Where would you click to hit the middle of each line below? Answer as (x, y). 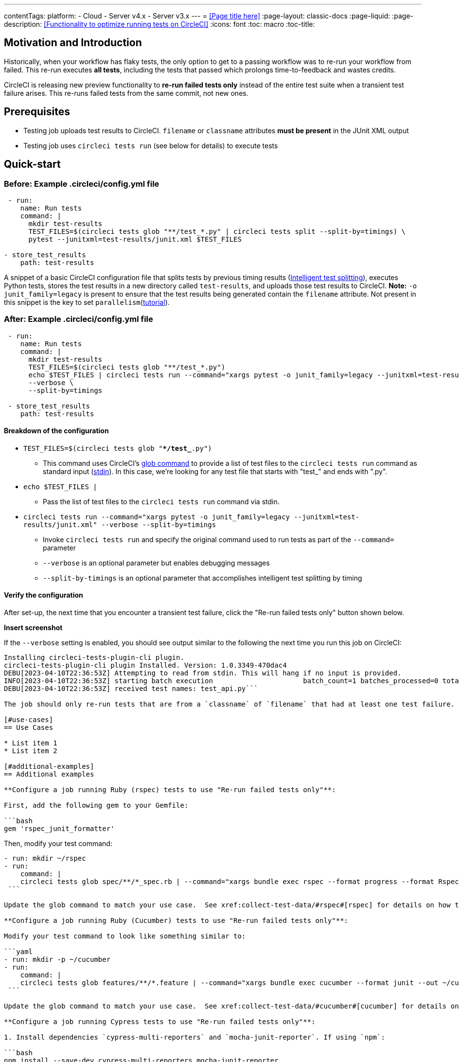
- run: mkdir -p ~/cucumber (57, 960)
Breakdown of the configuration (56, 431)
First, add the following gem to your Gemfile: (96, 805)
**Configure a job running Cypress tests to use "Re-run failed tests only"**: (160, 1022)
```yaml (18, 952)
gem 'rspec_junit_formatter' (59, 829)
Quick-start (32, 164)
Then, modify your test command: (58, 844)
